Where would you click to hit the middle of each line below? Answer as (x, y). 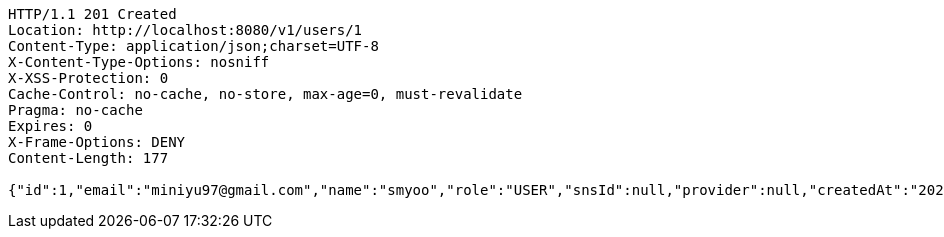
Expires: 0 (50, 126)
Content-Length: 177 (88, 158)
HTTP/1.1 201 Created (92, 14)
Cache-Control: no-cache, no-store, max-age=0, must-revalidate (265, 94)
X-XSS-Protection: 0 (88, 78)
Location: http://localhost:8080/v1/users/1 (185, 30)
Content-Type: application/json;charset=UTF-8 (193, 46)
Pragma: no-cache (75, 110)
